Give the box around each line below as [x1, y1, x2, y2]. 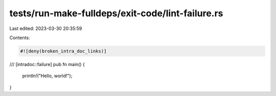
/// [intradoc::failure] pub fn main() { [9, 61, 85, 67]
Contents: [9, 35, 30, 41]
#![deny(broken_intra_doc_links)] [20, 48, 107, 54]
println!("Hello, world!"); [22, 73, 73, 79]
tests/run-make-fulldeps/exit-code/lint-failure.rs [9, 8, 223, 19]
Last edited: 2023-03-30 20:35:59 [9, 25, 82, 31]
